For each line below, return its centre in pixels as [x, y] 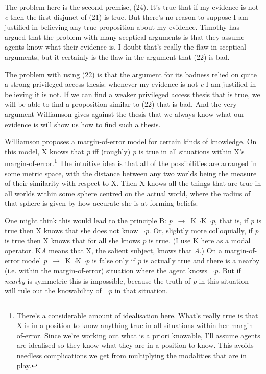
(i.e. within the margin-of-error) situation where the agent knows [106, 270]
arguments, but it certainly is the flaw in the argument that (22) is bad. [117, 56]
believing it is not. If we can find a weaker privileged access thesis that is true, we [132, 94]
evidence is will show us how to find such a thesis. [83, 124]
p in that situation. [138, 290]
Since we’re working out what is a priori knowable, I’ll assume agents [152, 335]
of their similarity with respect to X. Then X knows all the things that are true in [133, 183]
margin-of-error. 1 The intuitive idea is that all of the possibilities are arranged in [131, 162]
